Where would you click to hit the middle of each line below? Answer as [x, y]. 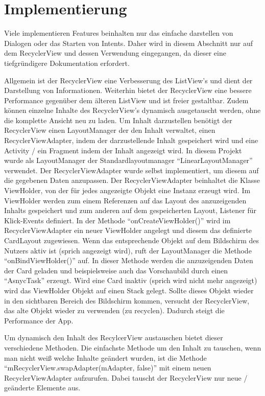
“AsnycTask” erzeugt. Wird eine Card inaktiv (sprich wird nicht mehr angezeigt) [131, 280]
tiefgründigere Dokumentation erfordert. [67, 63]
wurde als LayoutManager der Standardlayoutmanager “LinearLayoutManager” [128, 160]
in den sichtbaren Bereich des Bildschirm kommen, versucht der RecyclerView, [127, 300]
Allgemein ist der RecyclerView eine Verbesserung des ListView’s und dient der [128, 80]
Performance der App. [39, 320]
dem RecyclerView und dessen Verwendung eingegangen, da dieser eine [115, 53]
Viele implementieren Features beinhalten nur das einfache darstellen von [119, 33]
